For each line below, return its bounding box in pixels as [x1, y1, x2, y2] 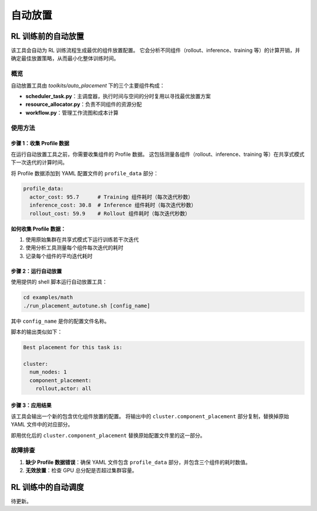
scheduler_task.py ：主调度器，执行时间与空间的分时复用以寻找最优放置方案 [25, 92, 211, 99]
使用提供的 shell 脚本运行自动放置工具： [11, 278, 108, 285]
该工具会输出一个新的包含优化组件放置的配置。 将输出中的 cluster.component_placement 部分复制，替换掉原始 [11, 412, 289, 420]
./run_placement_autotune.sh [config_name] [23, 302, 151, 309]
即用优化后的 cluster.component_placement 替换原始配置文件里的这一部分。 [11, 432, 205, 439]
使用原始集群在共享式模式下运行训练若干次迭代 [25, 236, 139, 243]
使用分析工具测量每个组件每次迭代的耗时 [25, 244, 123, 251]
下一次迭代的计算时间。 [11, 159, 68, 166]
